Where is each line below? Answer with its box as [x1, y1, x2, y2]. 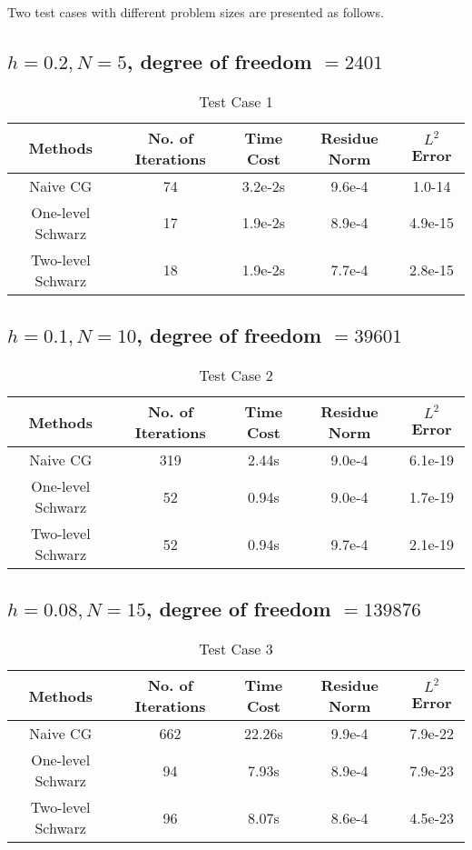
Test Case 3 [199, 638, 273, 660]
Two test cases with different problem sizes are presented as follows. [7, 3, 384, 21]
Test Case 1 [199, 90, 273, 112]
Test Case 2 [199, 365, 273, 385]
